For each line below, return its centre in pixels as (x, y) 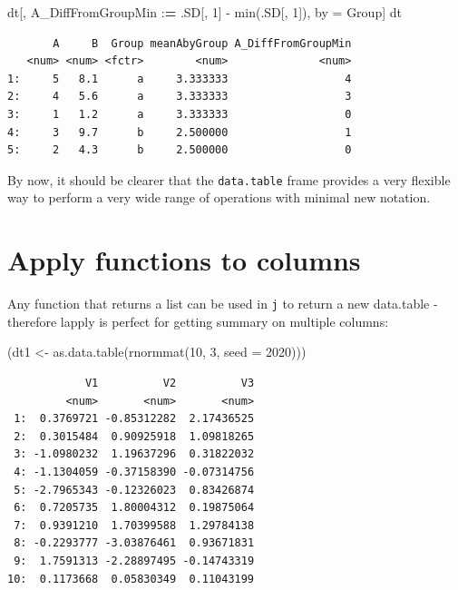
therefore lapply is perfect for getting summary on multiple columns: (198, 321)
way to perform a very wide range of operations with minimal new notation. (219, 197)
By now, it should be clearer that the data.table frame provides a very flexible (229, 179)
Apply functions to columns (184, 260)
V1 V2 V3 (170, 383)
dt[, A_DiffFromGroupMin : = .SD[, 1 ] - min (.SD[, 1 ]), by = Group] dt (205, 12)
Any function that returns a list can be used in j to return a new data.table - (223, 304)
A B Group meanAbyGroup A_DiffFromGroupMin (202, 43)
